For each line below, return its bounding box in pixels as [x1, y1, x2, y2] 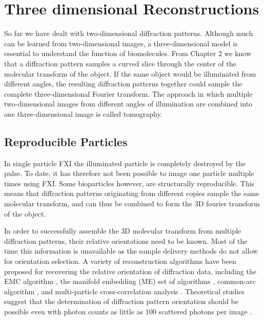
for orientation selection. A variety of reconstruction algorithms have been [4, 256, 236, 266]
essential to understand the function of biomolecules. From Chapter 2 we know [4, 48, 252, 59]
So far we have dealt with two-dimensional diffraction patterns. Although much [4, 28, 253, 39]
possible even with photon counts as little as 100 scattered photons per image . [4, 306, 252, 316]
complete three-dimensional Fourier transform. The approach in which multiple [4, 88, 253, 99]
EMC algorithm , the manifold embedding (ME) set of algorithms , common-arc [4, 276, 256, 287]
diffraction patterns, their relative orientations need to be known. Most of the [4, 235, 248, 246]
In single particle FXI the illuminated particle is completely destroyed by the [4, 157, 246, 168]
